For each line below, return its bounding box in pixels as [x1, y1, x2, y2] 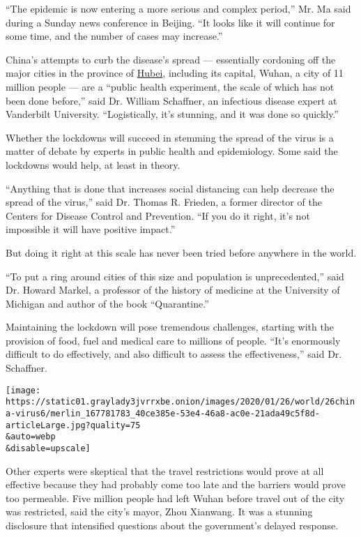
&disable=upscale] [6, 443, 91, 453]
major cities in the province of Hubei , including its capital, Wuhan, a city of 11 [6, 66, 344, 80]
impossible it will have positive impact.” [6, 222, 176, 236]
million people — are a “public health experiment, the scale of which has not [6, 79, 335, 93]
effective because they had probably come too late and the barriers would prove [6, 477, 346, 492]
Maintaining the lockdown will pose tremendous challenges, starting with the [6, 319, 334, 334]
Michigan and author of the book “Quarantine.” [6, 296, 209, 310]
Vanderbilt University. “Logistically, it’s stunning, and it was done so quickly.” [6, 107, 339, 121]
